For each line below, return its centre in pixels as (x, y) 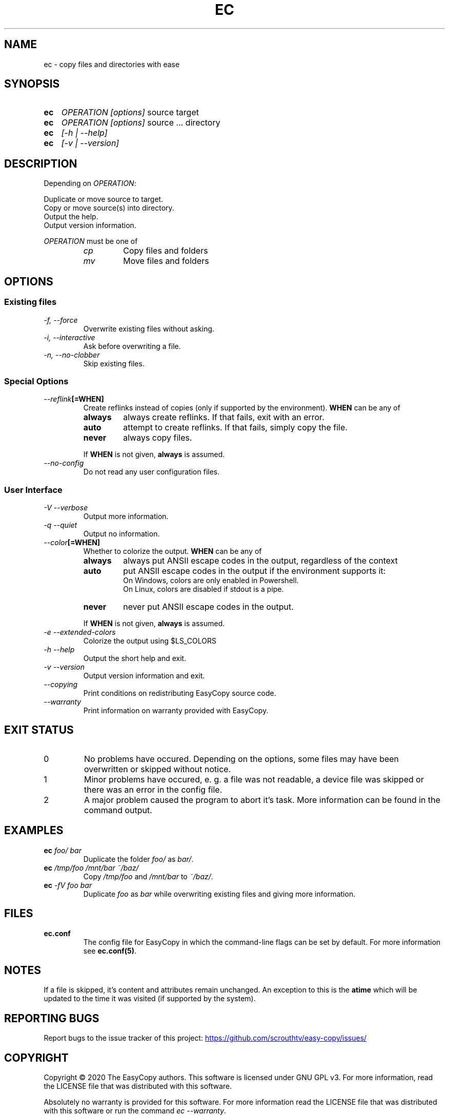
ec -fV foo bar (68, 885)
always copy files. (158, 438)
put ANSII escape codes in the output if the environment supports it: (254, 571)
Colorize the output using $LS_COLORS (150, 641)
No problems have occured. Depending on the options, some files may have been (241, 759)
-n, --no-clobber (72, 355)
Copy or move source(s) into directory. (109, 208)
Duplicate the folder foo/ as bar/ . (138, 859)
